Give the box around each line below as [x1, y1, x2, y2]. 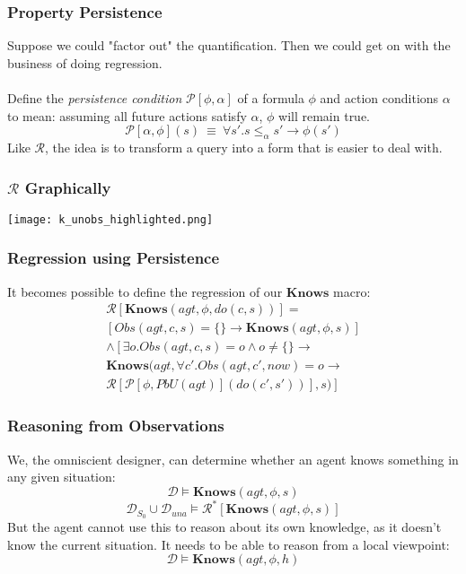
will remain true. [278, 106, 371, 125]
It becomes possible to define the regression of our [7, 282, 283, 300]
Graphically [24, 176, 111, 198]
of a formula [237, 89, 304, 107]
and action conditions [320, 89, 439, 107]
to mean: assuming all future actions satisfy [7, 106, 247, 125]
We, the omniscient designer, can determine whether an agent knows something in [7, 449, 459, 468]
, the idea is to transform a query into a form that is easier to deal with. [44, 137, 443, 156]
